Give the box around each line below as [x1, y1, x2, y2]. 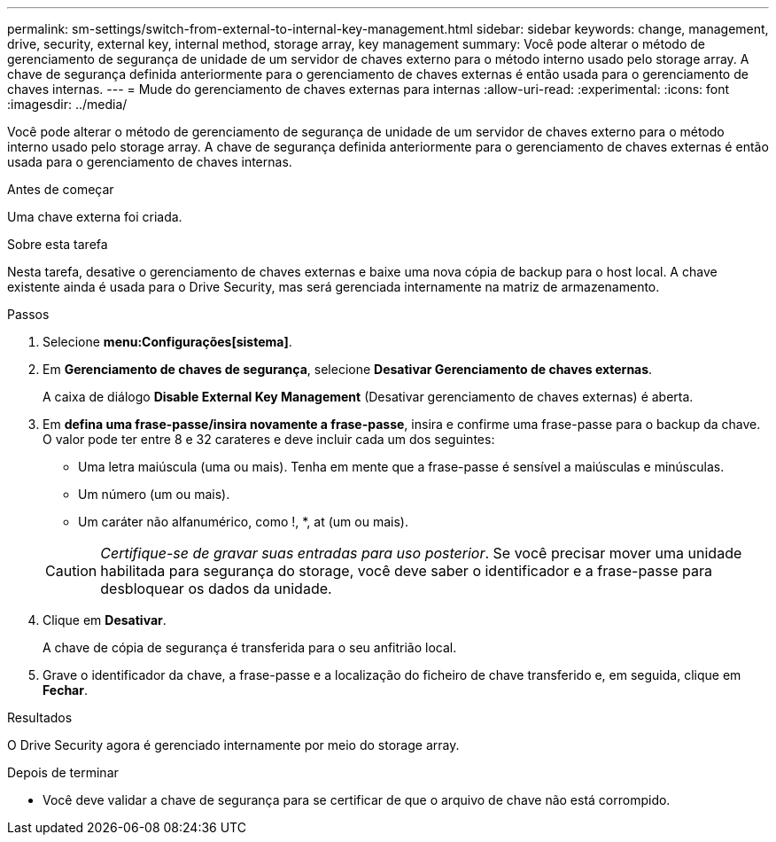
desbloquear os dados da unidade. [100, 580, 332, 597]
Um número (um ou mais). [78, 487, 230, 502]
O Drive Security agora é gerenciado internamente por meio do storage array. [7, 737, 460, 752]
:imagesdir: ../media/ [7, 97, 128, 112]
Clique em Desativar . [43, 612, 167, 628]
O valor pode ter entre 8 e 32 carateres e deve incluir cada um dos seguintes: [43, 432, 495, 447]
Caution [45, 562, 97, 580]
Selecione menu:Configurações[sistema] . [43, 334, 292, 349]
